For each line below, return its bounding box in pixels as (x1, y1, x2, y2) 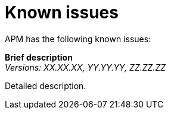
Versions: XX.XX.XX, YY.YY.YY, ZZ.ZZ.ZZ (5, 62, 166, 72)
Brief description (5, 52, 73, 62)
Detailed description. (5, 80, 86, 91)
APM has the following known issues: (5, 33, 151, 44)
